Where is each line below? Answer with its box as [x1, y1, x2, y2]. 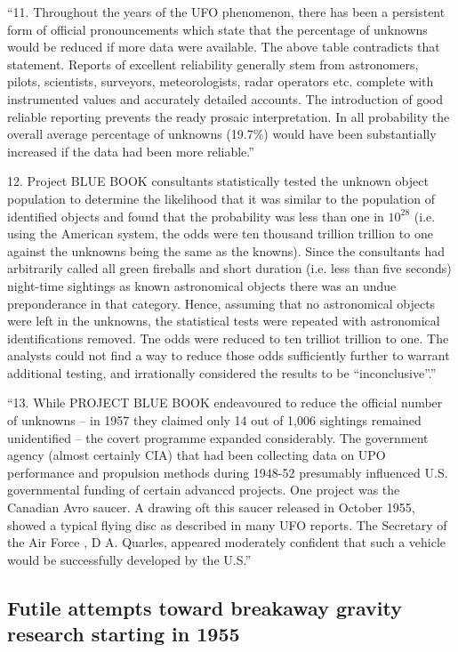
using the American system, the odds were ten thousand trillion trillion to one [7, 224, 433, 243]
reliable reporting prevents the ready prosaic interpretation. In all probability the [7, 107, 450, 125]
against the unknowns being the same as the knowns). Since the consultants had [7, 241, 446, 260]
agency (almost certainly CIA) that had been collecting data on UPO [7, 446, 386, 464]
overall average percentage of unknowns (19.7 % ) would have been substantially [7, 125, 437, 143]
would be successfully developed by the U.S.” [7, 550, 252, 568]
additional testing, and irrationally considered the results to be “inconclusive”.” [7, 363, 437, 382]
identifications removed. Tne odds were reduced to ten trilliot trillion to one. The [7, 328, 449, 347]
